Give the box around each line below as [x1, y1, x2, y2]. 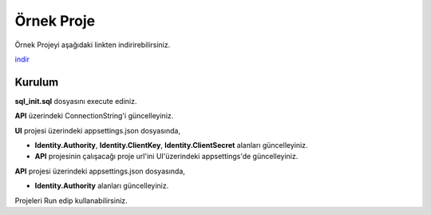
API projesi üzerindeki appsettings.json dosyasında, [14, 166, 185, 176]
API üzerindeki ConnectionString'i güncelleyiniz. [14, 111, 174, 121]
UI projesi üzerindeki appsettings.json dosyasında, [14, 125, 181, 135]
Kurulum [14, 75, 59, 89]
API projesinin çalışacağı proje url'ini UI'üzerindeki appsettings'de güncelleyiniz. [34, 152, 299, 161]
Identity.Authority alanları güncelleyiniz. [34, 181, 169, 191]
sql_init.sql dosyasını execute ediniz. [14, 96, 137, 106]
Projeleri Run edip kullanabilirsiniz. [14, 196, 128, 205]
